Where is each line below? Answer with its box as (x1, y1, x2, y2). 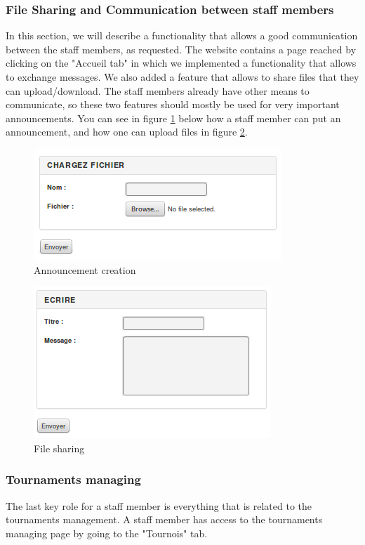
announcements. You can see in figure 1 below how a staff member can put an (6, 110, 341, 125)
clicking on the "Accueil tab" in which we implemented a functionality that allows (6, 55, 357, 70)
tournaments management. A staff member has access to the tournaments (6, 512, 323, 527)
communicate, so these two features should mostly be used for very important (6, 97, 340, 112)
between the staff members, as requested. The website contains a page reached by (6, 41, 357, 56)
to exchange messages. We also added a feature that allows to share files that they (6, 70, 359, 84)
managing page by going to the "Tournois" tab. (6, 525, 208, 540)
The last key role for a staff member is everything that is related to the (6, 498, 312, 513)
